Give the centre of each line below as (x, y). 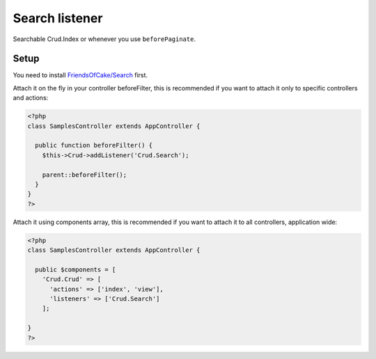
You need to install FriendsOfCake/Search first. (80, 75)
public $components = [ (76, 269)
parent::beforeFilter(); (85, 175)
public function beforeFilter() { (94, 145)
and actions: (31, 98)
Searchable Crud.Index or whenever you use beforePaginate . (104, 39)
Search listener (58, 18)
